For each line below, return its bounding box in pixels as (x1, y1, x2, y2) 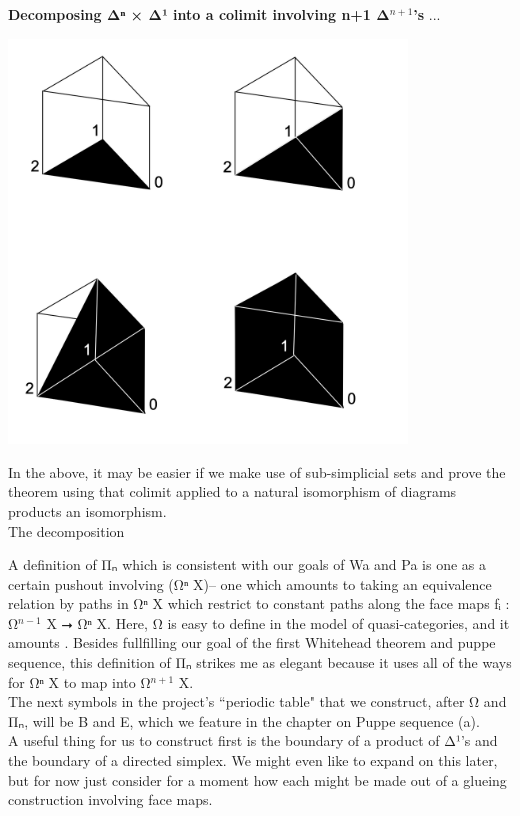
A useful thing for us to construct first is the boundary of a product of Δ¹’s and (8, 730, 498, 751)
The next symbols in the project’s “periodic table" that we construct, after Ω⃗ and (8, 691, 507, 712)
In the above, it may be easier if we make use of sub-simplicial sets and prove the (8, 461, 506, 482)
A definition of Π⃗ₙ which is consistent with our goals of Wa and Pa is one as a (8, 554, 487, 575)
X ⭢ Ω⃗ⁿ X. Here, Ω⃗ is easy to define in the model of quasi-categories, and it (46, 612, 510, 633)
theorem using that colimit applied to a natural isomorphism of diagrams (8, 481, 457, 502)
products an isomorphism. (8, 500, 167, 521)
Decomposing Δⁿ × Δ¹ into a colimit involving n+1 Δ (8, 4, 390, 24)
